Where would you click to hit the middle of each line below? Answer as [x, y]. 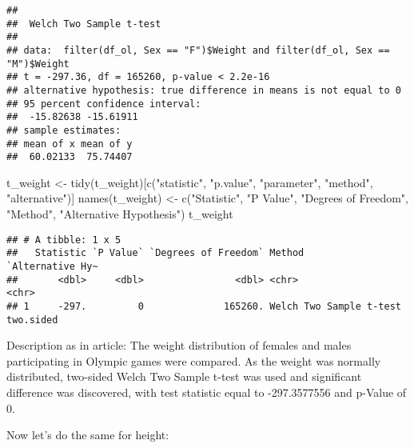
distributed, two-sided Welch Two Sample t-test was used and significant [184, 376]
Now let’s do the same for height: [88, 435]
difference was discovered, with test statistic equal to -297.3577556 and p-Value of [207, 392]
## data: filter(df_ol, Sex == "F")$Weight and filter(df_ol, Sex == [198, 50]
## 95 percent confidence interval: [104, 104]
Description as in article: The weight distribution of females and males [179, 345]
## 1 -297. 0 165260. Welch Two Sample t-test [204, 306]
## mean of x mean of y [70, 144]
